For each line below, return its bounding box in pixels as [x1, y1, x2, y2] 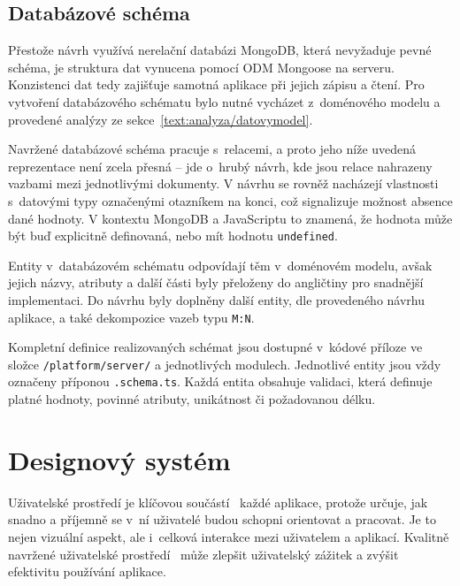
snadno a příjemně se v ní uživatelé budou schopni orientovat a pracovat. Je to [8, 510, 436, 529]
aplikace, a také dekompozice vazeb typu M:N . [8, 308, 255, 326]
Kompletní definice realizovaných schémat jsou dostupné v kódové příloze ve [8, 338, 423, 356]
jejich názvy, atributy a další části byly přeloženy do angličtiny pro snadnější [8, 273, 424, 292]
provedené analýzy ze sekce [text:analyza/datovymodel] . [8, 110, 313, 128]
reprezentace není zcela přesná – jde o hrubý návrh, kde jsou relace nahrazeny [8, 156, 433, 175]
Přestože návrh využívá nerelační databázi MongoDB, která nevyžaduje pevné [8, 41, 432, 59]
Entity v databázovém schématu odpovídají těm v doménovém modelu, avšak [8, 255, 433, 274]
